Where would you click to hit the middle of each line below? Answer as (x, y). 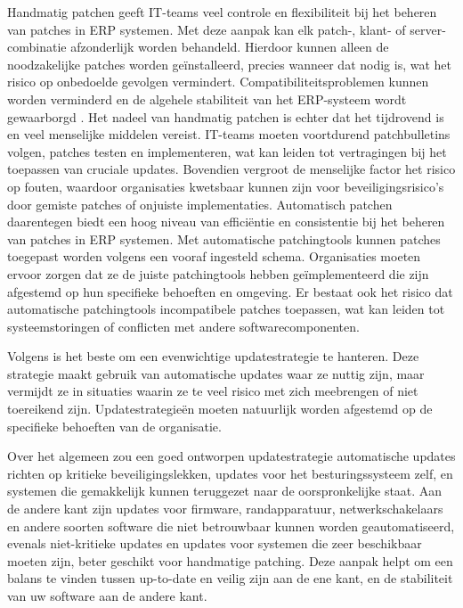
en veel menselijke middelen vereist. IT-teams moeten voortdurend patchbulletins (229, 134)
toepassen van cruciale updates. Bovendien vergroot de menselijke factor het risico (231, 169)
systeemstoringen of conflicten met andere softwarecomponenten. (183, 326)
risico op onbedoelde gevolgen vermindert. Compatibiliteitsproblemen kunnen (218, 82)
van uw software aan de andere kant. (107, 596)
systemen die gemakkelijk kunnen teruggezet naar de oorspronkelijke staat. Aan (225, 491)
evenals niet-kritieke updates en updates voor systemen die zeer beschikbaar (215, 543)
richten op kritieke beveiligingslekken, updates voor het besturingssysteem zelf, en (230, 473)
